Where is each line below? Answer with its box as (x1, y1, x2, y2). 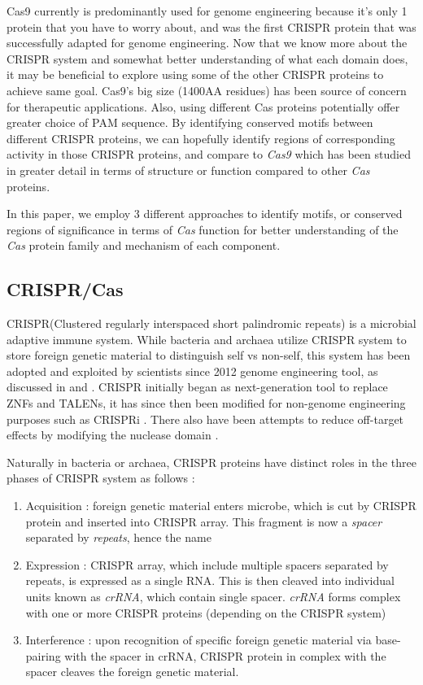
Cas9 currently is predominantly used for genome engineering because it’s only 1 (7, 2, 408, 19)
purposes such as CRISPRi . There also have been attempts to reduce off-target (7, 410, 404, 427)
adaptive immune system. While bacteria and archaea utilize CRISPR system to (7, 330, 407, 347)
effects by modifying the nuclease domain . (7, 426, 219, 443)
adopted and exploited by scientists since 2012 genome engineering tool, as (7, 362, 378, 379)
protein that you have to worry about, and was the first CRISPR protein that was (7, 18, 416, 35)
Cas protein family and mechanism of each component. (7, 237, 281, 254)
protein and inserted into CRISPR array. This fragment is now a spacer (25, 513, 382, 530)
